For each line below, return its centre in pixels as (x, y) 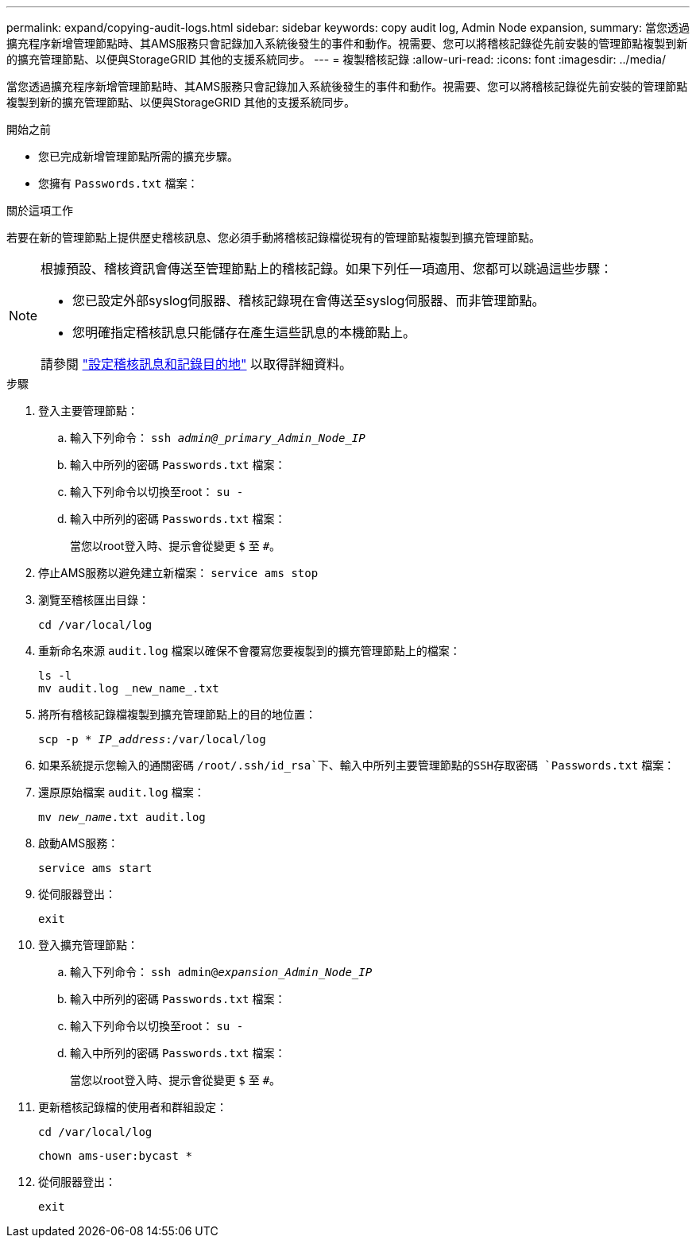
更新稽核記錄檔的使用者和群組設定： (133, 1107)
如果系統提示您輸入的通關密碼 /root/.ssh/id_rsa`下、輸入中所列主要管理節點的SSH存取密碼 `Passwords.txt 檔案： (357, 765)
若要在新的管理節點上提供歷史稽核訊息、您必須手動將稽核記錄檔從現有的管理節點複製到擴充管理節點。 (273, 237)
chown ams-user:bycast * (115, 1156)
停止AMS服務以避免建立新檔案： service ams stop (178, 573)
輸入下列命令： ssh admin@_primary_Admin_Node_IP (218, 438)
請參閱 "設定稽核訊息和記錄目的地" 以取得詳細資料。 (197, 364)
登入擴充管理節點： (88, 945)
